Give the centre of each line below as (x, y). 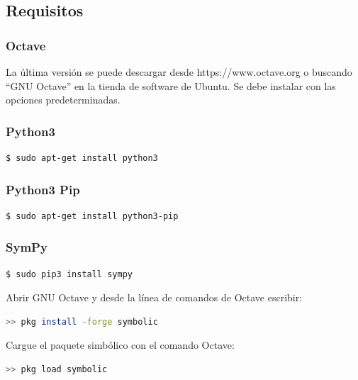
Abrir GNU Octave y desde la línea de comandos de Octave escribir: (154, 297)
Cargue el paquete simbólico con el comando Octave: (120, 345)
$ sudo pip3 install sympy (69, 274)
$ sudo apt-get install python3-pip (92, 216)
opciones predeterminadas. (63, 100)
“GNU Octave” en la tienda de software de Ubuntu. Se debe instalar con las (171, 85)
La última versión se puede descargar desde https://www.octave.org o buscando (179, 72)
